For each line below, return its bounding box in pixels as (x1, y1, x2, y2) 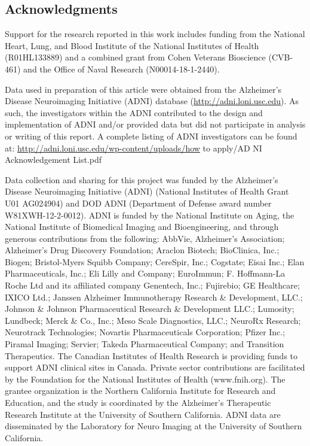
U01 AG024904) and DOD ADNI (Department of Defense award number (5, 196, 272, 209)
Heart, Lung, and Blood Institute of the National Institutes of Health (5, 39, 259, 51)
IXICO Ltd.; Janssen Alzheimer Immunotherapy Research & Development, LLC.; (5, 290, 303, 303)
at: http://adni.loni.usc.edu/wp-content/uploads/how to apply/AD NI (5, 141, 262, 154)
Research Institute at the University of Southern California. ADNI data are (5, 408, 281, 420)
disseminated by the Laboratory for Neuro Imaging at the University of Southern (5, 420, 302, 432)
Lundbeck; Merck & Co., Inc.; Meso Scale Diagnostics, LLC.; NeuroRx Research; (5, 314, 301, 326)
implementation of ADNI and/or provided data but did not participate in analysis (5, 118, 306, 131)
